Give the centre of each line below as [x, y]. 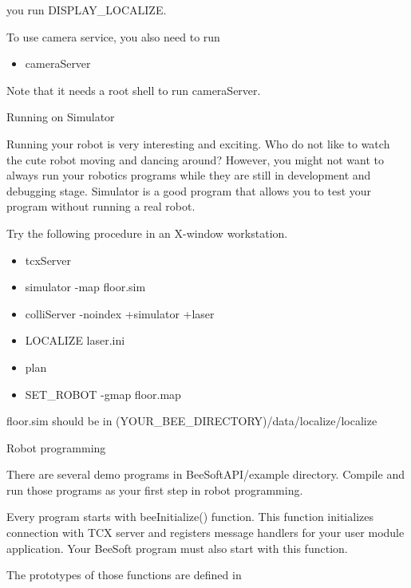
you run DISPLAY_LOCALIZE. [87, 10]
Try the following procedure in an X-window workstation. [147, 233]
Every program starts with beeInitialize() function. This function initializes [190, 517]
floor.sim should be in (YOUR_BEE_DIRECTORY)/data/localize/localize [192, 421]
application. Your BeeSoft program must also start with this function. [177, 548]
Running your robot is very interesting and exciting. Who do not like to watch [198, 143]
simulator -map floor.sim [85, 287]
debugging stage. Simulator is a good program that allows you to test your [189, 190]
